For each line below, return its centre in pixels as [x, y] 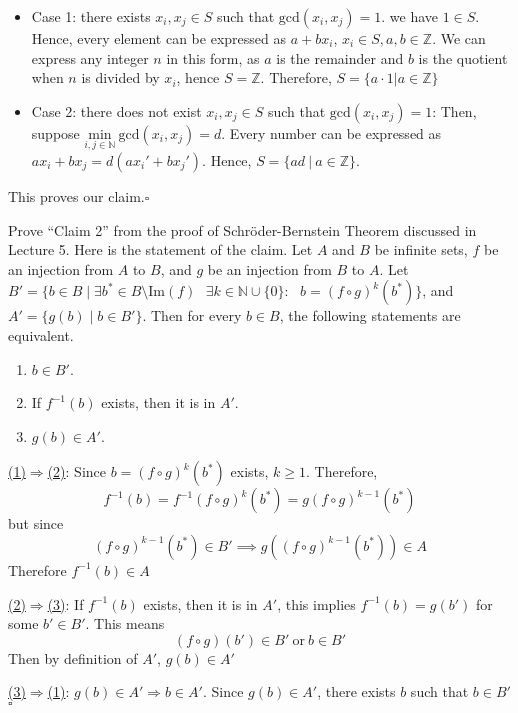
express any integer [90, 57]
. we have [409, 16]
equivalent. [41, 334]
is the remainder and [340, 57]
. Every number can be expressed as [331, 132]
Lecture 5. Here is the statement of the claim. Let [160, 249]
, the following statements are [370, 315]
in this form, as [213, 57]
